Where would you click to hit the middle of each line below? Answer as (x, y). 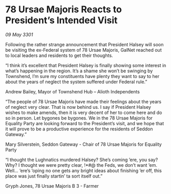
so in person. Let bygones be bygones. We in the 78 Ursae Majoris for (79, 118)
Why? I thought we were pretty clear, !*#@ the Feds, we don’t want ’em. (81, 165)
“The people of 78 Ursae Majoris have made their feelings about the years (83, 102)
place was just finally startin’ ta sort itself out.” (54, 176)
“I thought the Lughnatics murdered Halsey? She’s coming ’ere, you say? (82, 160)
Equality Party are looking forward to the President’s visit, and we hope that (85, 123)
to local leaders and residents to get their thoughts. (59, 55)
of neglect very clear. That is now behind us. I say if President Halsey (78, 107)
